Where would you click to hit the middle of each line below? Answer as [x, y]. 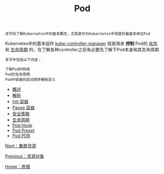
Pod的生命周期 [18, 75]
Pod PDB [21, 136]
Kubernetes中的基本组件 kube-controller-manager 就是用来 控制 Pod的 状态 [81, 43]
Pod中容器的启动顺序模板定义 [30, 80]
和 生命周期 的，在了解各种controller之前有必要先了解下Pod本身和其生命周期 [82, 50]
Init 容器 [20, 102]
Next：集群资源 [21, 146]
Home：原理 [18, 167]
